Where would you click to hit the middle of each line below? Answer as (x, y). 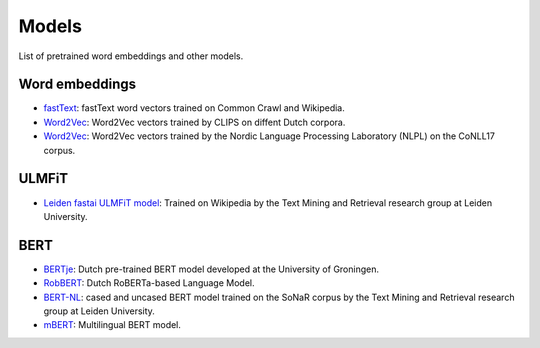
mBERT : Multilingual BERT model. (112, 325)
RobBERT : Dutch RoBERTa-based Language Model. (149, 283)
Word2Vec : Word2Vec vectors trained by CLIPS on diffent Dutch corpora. (194, 122)
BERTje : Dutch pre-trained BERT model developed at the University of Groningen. (211, 269)
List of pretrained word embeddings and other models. (131, 56)
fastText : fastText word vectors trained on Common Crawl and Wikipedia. (194, 108)
